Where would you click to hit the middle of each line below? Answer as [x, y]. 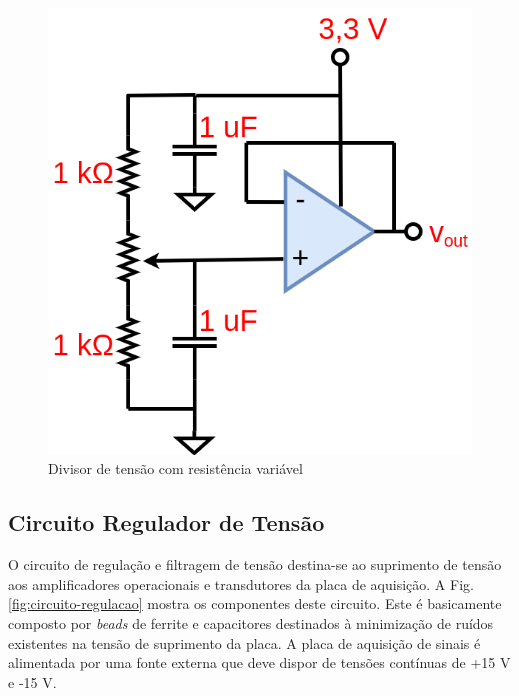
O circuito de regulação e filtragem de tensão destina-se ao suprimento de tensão [255, 564]
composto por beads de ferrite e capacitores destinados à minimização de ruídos [251, 623]
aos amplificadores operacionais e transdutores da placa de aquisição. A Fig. [241, 583]
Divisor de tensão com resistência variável [175, 468]
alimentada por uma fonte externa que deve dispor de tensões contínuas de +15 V [259, 662]
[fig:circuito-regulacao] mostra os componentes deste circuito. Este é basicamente [255, 603]
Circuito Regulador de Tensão [166, 522]
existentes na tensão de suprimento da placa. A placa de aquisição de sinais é [244, 642]
